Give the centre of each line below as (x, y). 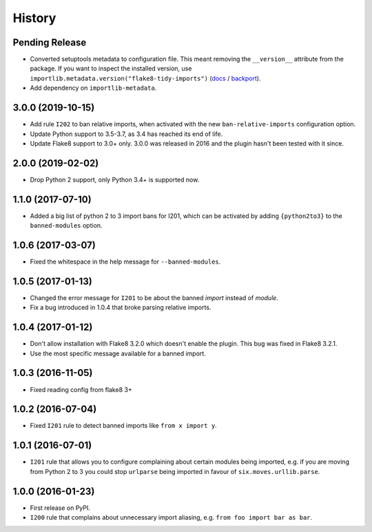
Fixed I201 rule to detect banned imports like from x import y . (123, 426)
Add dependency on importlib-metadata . (93, 88)
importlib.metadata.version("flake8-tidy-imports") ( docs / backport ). (145, 78)
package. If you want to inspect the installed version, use (111, 68)
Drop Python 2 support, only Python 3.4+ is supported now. (115, 179)
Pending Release (50, 42)
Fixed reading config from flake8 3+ (81, 389)
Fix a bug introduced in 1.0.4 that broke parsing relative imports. (121, 308)
